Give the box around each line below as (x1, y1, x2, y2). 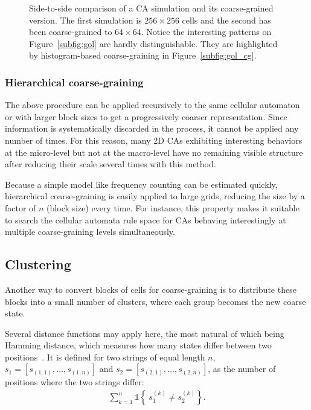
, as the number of (208, 362, 276, 375)
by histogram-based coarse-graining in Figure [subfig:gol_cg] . (29, 49, 257, 62)
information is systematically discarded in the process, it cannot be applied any (5, 122, 299, 135)
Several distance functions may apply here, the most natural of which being (5, 327, 284, 339)
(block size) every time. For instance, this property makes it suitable (46, 201, 300, 214)
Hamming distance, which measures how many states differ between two (5, 339, 272, 351)
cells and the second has (182, 13, 271, 26)
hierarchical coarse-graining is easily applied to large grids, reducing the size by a (5, 190, 305, 202)
